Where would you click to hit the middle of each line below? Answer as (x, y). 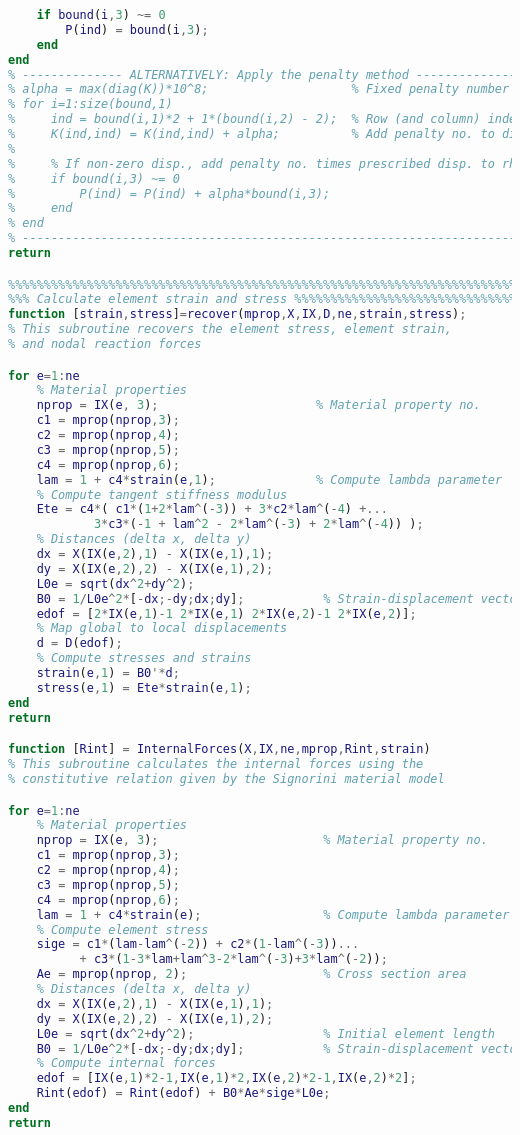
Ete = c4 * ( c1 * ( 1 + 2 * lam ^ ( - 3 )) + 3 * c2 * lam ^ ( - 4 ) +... (212, 509)
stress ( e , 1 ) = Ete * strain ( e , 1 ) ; (144, 687)
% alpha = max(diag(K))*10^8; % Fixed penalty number (259, 89)
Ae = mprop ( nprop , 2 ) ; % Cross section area (251, 974)
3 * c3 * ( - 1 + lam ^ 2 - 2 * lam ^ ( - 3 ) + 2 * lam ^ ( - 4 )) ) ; (258, 524)
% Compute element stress (122, 929)
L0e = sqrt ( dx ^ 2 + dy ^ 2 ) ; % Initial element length (265, 1033)
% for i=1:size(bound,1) (90, 104)
